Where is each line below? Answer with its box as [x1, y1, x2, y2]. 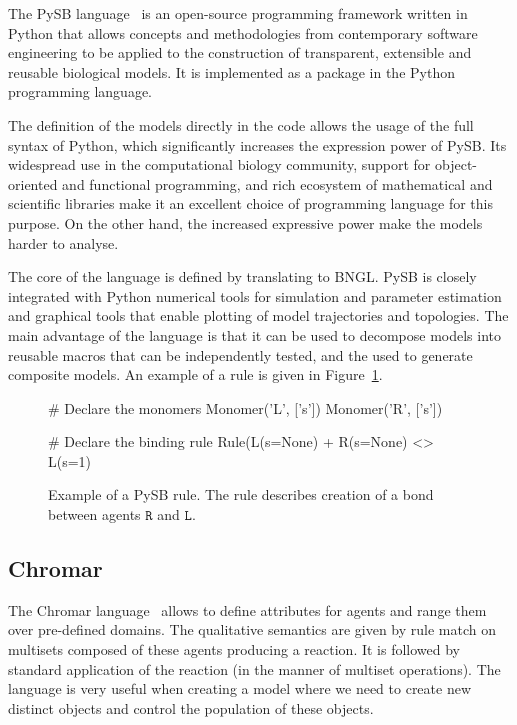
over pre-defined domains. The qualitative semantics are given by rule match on [8, 619, 497, 640]
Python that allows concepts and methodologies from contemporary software [8, 22, 478, 43]
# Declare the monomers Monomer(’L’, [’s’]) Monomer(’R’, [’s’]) [48, 397, 443, 418]
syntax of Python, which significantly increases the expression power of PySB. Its [8, 134, 507, 155]
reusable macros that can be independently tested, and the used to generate [8, 344, 473, 365]
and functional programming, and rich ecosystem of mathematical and [62, 173, 493, 194]
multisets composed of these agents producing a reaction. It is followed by [8, 639, 461, 660]
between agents [48, 504, 141, 525]
